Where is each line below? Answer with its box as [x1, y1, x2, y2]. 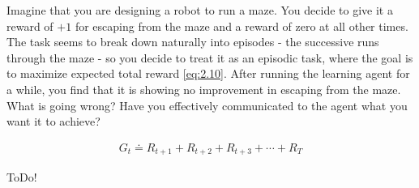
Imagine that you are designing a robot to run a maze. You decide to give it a [6, 2, 393, 18]
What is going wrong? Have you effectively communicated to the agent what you [6, 96, 408, 113]
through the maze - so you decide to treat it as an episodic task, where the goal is [6, 49, 413, 66]
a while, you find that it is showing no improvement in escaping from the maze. [6, 80, 401, 97]
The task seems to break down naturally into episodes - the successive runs [6, 33, 379, 50]
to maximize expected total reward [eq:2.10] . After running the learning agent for [6, 65, 410, 82]
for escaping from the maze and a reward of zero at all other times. [75, 17, 408, 34]
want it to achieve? [6, 113, 100, 130]
